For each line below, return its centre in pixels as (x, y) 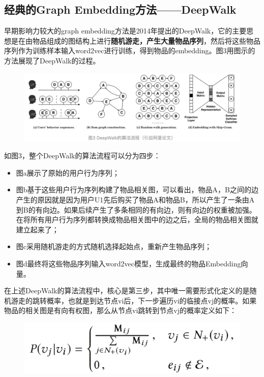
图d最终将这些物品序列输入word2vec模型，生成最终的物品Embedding (128, 263)
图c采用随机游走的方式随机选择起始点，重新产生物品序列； (114, 246)
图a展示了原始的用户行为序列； (68, 172)
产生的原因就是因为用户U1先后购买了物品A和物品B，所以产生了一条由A (135, 199)
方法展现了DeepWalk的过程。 (52, 60)
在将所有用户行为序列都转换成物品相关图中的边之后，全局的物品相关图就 (137, 219)
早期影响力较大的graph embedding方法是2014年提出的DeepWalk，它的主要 (125, 31)
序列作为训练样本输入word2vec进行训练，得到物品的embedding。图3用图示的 (130, 50)
